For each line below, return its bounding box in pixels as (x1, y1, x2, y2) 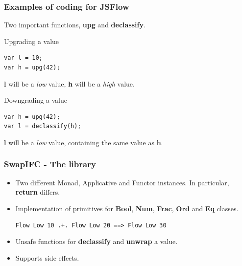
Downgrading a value (4, 95, 67, 105)
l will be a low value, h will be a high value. (4, 78, 135, 89)
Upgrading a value (4, 36, 59, 46)
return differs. (15, 187, 60, 197)
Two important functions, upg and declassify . (4, 20, 145, 30)
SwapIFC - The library (4, 158, 96, 170)
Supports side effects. (15, 252, 79, 263)
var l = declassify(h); (4, 123, 81, 130)
